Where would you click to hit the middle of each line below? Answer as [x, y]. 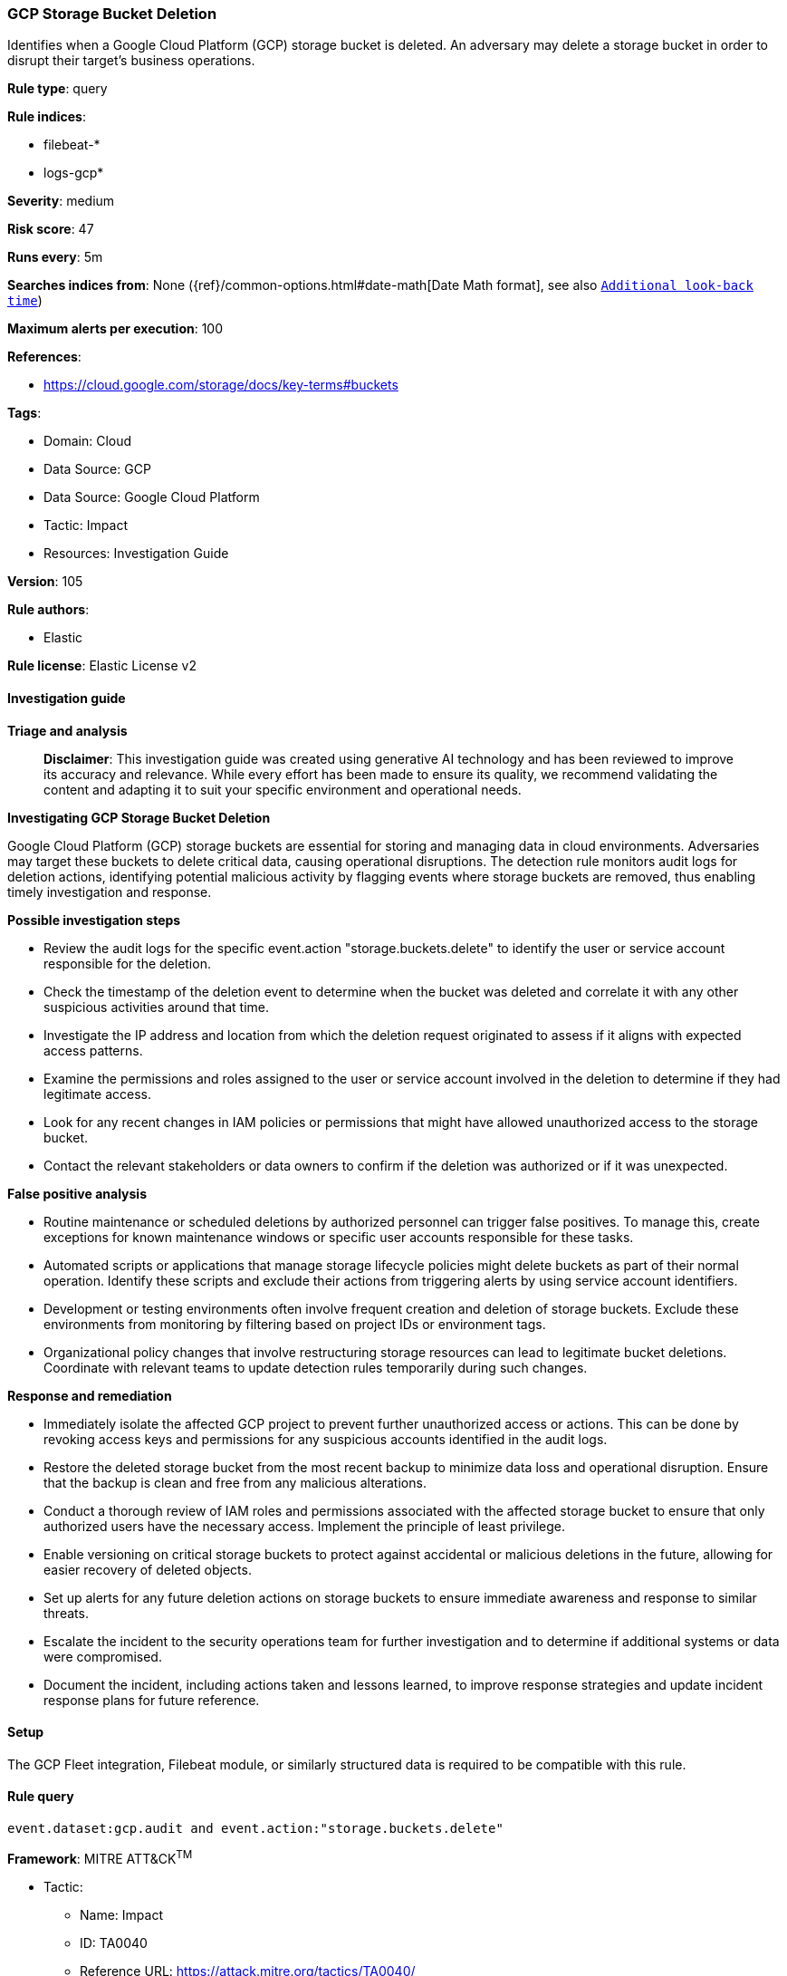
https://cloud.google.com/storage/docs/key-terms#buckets [221, 385]
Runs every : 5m [55, 257]
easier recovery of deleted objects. [148, 1569]
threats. [66, 1613]
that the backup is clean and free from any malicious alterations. [235, 1482]
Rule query [41, 1797]
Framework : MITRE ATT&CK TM [100, 1857]
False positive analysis [77, 1193]
